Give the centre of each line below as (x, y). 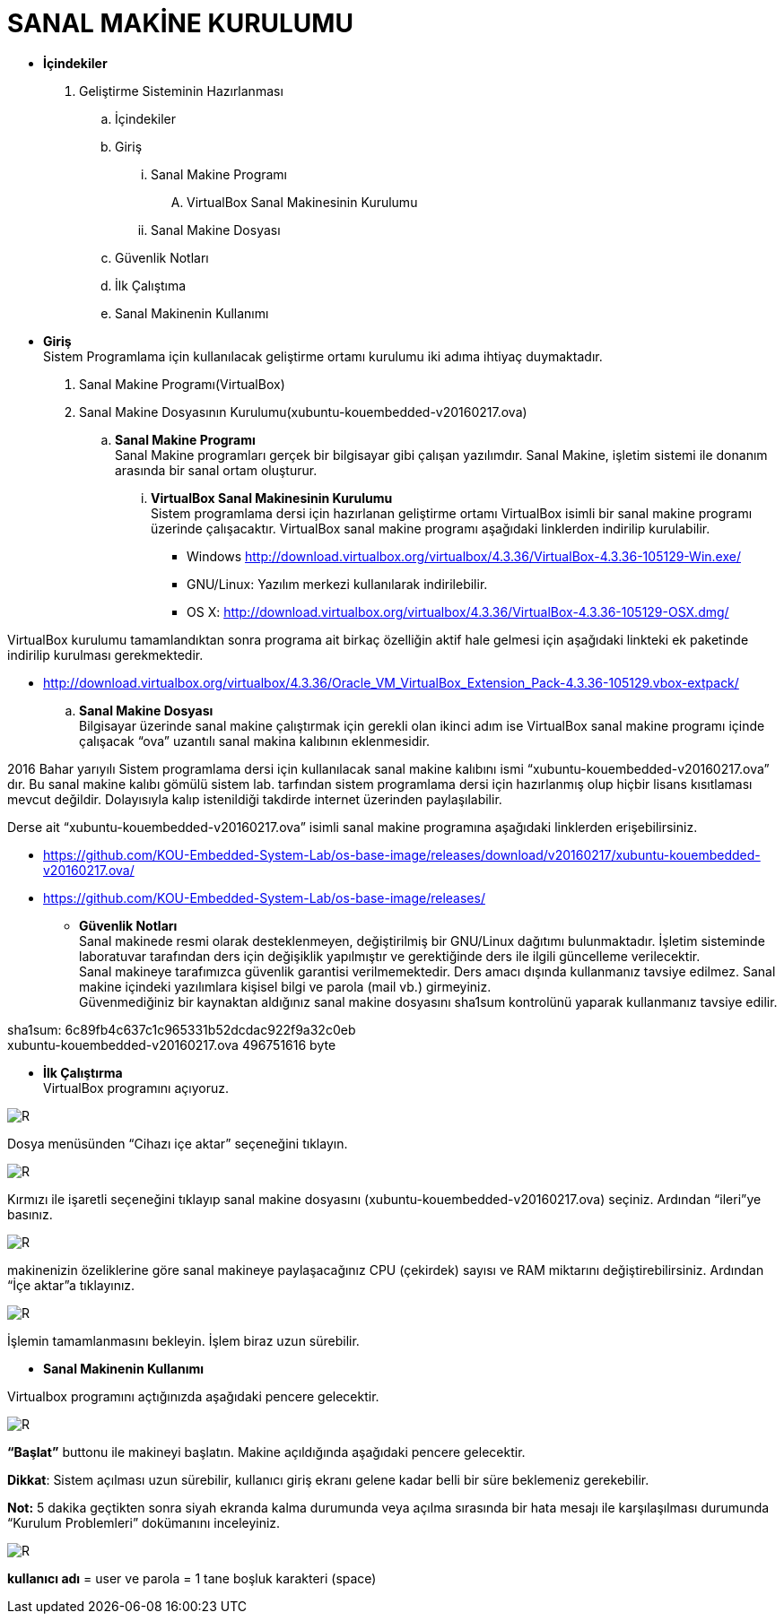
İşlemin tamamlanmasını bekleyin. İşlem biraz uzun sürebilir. (183, 1340)
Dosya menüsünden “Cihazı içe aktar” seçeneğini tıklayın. (178, 1143)
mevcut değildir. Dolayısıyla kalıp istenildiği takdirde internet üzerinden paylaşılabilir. (255, 799)
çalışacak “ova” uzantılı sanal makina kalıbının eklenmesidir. (255, 741)
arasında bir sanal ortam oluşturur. (216, 470)
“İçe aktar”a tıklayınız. (71, 1285)
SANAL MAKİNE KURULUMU (180, 23)
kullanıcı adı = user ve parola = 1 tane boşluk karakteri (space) (192, 1578)
